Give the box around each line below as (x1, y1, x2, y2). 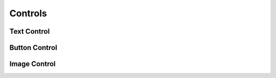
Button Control (9, 43, 57, 52)
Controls (9, 8, 47, 19)
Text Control (9, 27, 50, 36)
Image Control (9, 60, 56, 68)
